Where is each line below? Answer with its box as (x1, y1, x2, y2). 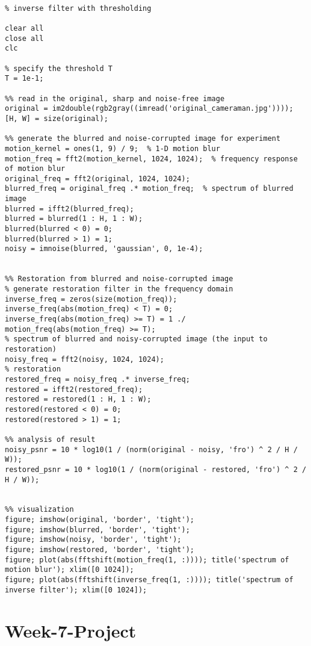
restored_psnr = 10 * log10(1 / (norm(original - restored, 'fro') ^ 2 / (5, 465, 307, 474)
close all (5, 34, 44, 43)
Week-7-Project (5, 618, 137, 642)
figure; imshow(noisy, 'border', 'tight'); (5, 535, 182, 544)
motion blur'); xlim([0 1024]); (5, 565, 134, 574)
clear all (5, 23, 44, 33)
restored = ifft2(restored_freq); (5, 385, 143, 394)
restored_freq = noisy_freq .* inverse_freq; (5, 374, 190, 384)
